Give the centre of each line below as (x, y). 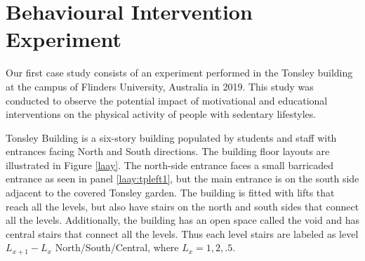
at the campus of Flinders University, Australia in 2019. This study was (160, 86)
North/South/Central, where (117, 247)
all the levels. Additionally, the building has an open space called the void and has (182, 220)
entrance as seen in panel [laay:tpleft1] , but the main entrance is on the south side (182, 179)
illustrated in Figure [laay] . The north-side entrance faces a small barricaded (170, 165)
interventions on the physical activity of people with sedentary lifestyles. (161, 114)
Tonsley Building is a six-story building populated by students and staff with (171, 137)
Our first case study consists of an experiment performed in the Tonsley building (179, 73)
